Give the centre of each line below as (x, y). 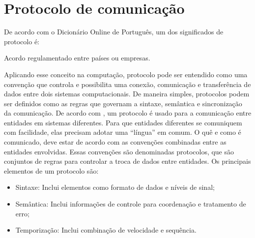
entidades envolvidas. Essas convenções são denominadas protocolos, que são (119, 151)
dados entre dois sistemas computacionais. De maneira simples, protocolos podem (127, 94)
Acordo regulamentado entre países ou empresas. (77, 58)
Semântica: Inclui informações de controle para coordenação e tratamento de (131, 204)
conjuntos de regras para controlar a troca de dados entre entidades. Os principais (127, 161)
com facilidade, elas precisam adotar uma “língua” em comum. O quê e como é (123, 132)
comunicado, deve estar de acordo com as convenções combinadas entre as (115, 142)
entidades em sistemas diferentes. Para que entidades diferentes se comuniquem (123, 122)
